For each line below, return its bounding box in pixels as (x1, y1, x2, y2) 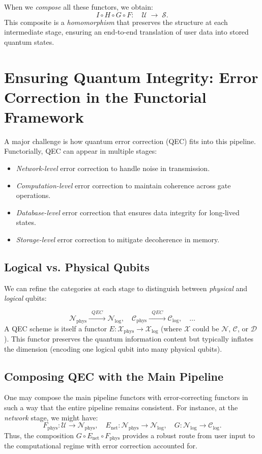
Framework (4, 106, 84, 127)
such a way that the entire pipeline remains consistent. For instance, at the (4, 402, 238, 413)
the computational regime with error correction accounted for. (4, 440, 197, 451)
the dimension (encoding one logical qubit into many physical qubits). (4, 343, 222, 354)
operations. (16, 190, 51, 201)
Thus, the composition (4, 430, 74, 441)
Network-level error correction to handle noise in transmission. (16, 163, 210, 174)
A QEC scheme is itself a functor (4, 323, 107, 333)
